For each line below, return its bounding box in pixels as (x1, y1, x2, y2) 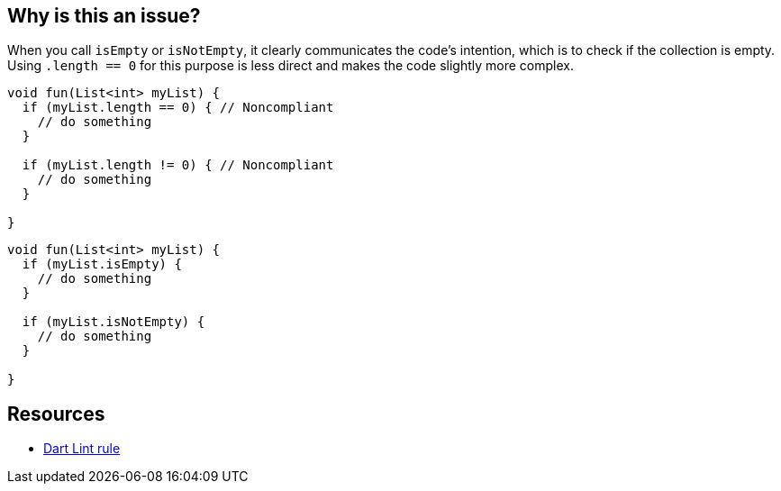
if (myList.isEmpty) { (22, 257, 182, 272)
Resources (7, 402, 105, 425)
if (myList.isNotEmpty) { (22, 314, 205, 330)
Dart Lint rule (43, 441, 121, 457)
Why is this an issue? (7, 5, 201, 27)
